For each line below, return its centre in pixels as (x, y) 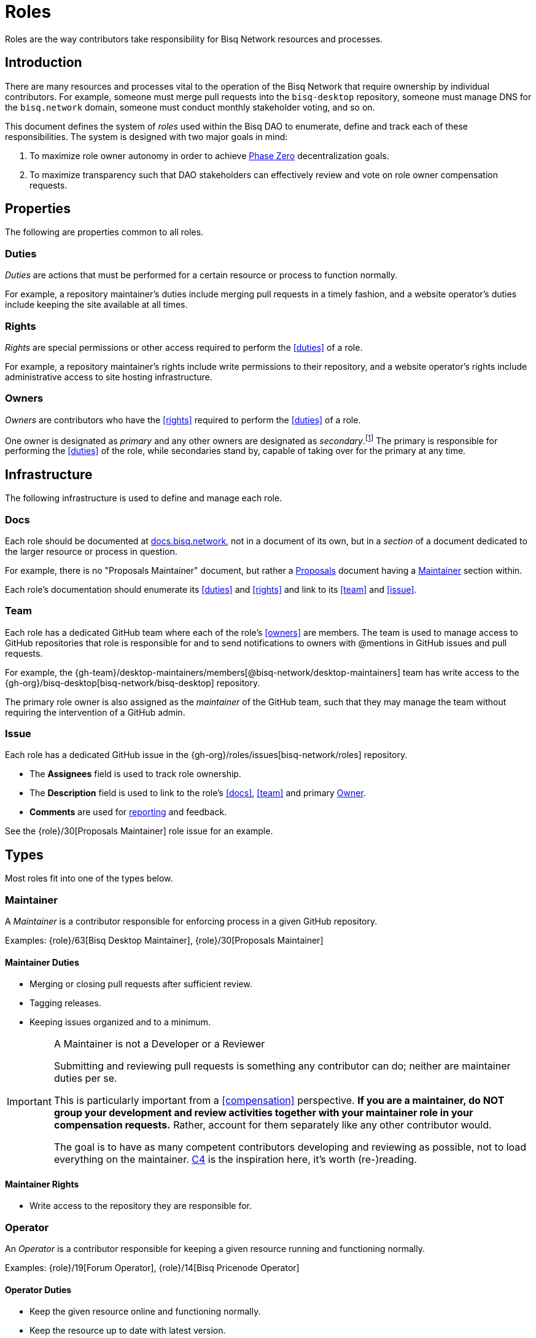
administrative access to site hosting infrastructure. (109, 377)
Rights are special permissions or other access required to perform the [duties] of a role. (184, 347)
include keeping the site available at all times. (96, 305)
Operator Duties (38, 1289)
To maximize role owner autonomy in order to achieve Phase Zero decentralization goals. (209, 155)
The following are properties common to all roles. (104, 232)
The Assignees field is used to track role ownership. (135, 774)
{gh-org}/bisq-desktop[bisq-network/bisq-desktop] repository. (133, 683)
